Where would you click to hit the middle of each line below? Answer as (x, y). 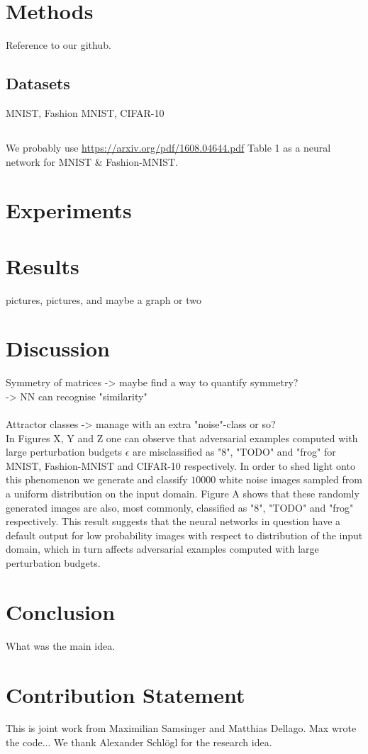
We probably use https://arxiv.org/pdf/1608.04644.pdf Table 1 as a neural (168, 147)
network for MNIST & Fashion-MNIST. (92, 161)
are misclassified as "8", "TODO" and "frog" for (234, 452)
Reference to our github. (58, 45)
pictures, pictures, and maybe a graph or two (104, 299)
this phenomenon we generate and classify (97, 479)
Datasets (38, 83)
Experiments (69, 210)
